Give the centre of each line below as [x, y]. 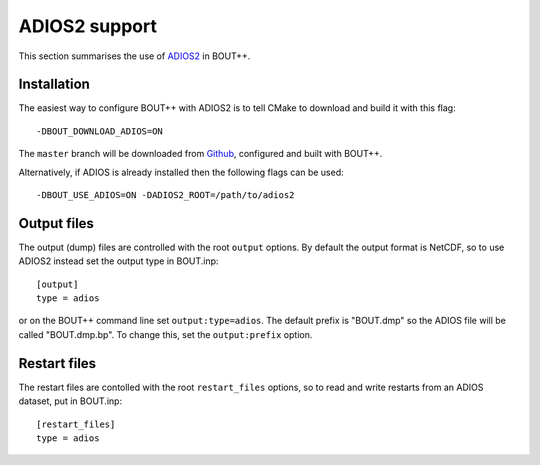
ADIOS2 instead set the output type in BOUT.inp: [118, 261]
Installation [54, 84]
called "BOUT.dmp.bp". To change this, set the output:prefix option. [165, 334]
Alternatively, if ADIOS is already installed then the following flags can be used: [181, 172]
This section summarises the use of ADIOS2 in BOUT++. [134, 56]
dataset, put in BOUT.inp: [70, 401]
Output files [56, 223]
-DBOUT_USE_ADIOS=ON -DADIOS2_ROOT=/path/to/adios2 [165, 195]
